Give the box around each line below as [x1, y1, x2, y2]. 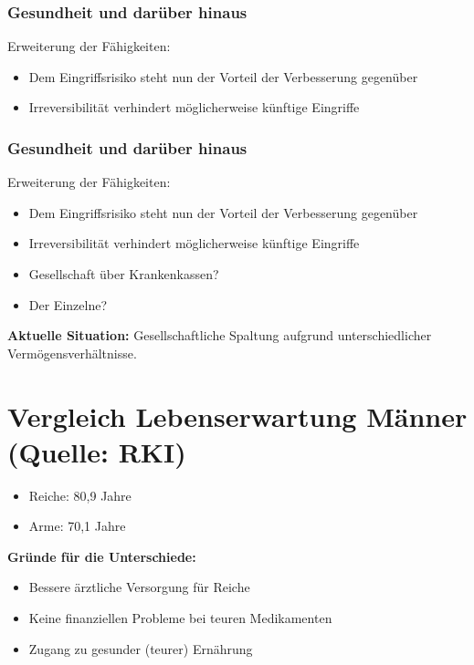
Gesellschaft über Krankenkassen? [28, 265, 219, 283]
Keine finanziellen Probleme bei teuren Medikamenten [28, 608, 332, 628]
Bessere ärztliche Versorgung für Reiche [28, 577, 250, 597]
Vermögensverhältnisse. [7, 343, 137, 362]
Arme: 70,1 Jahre [28, 516, 126, 535]
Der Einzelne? [28, 295, 108, 314]
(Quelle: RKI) [7, 432, 186, 470]
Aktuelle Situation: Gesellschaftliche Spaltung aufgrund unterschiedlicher [7, 326, 432, 345]
